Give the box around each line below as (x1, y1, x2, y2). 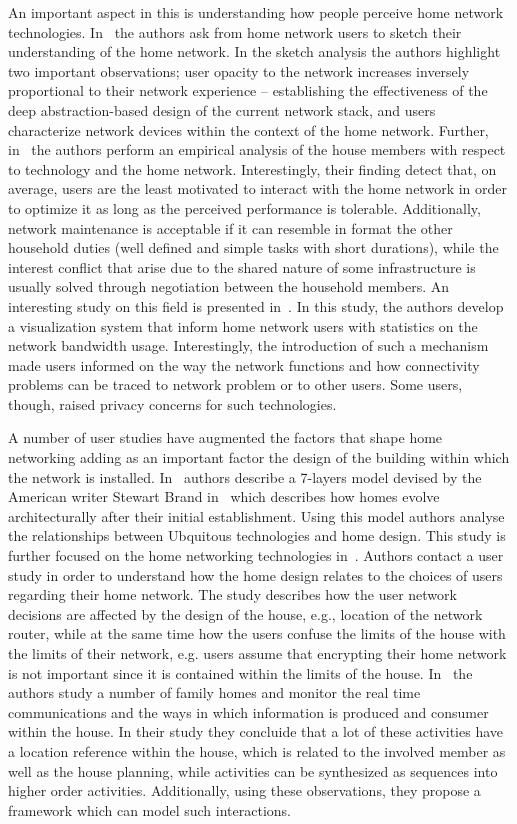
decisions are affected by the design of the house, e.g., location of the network (8, 603, 483, 624)
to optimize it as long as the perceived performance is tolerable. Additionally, (8, 197, 481, 218)
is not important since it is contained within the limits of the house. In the (8, 662, 473, 683)
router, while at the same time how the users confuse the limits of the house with (8, 623, 506, 644)
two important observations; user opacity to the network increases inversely (8, 60, 470, 81)
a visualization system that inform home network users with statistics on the (8, 315, 478, 336)
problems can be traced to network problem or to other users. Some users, (8, 374, 463, 395)
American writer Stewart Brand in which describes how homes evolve (8, 486, 440, 507)
